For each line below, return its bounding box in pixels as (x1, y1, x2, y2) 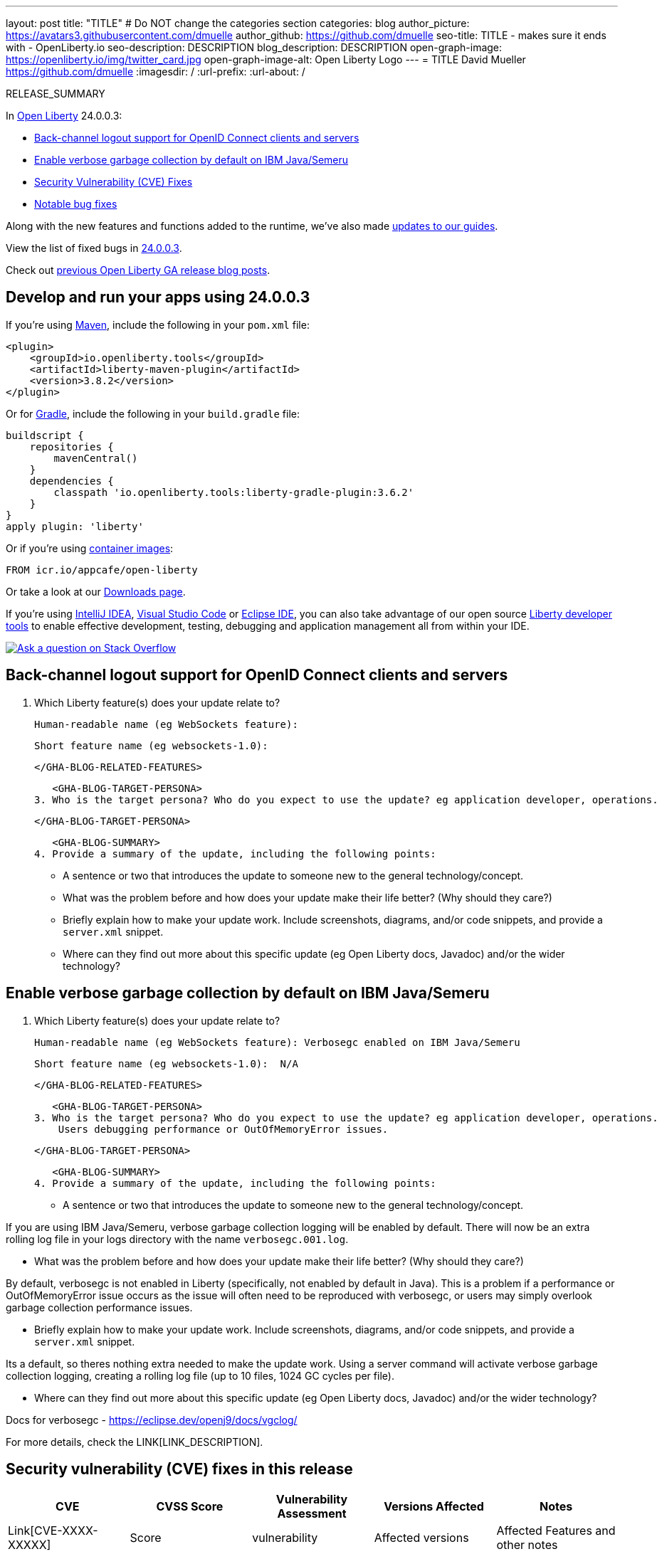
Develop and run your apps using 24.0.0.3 (6, 288, 310, 307)
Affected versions (374, 1531, 469, 1545)
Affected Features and (496, 1523, 616, 1538)
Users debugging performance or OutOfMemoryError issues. (58, 1123, 389, 1135)
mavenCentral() (53, 452, 138, 464)
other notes (496, 1538, 558, 1553)
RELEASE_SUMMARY (6, 88, 105, 100)
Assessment (277, 1506, 347, 1521)
